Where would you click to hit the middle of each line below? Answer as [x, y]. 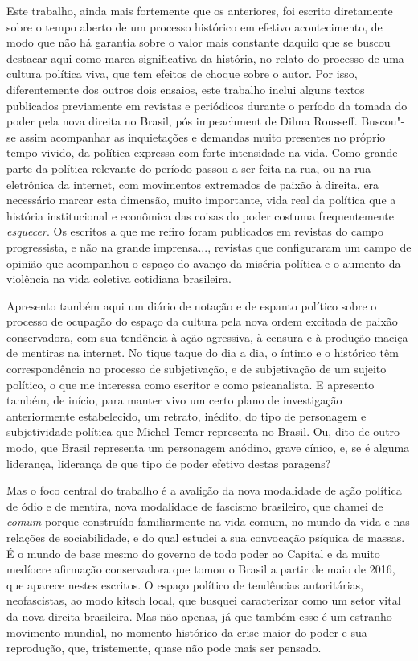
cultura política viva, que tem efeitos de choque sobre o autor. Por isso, [182, 74]
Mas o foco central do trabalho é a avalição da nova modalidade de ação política [204, 490]
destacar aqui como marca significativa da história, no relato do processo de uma [205, 57]
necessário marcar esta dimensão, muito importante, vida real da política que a [201, 200]
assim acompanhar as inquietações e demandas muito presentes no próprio [203, 136]
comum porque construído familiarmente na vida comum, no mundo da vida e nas [208, 521]
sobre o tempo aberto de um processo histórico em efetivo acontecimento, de [195, 26]
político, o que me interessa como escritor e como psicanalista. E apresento [191, 384]
